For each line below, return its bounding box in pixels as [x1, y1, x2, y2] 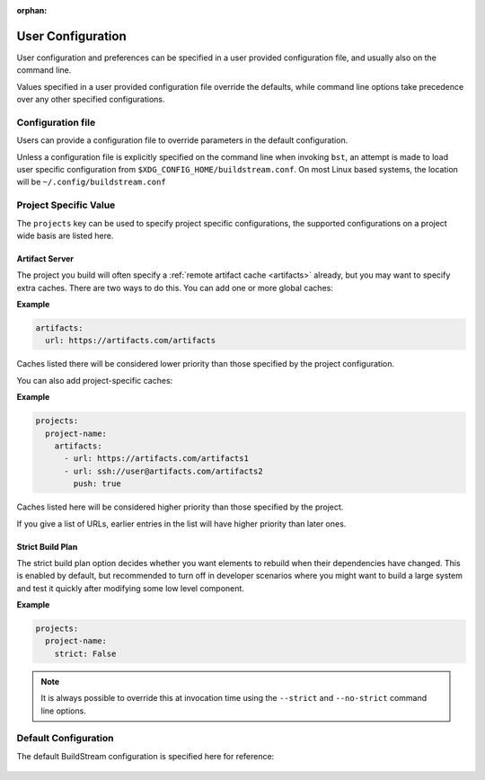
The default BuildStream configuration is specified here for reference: [16, 750, 275, 761]
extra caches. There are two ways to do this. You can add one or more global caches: [16, 282, 334, 293]
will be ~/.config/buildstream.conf [16, 176, 166, 188]
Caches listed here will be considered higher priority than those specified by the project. [16, 501, 344, 512]
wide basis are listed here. [16, 230, 114, 241]
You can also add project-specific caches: [16, 375, 173, 386]
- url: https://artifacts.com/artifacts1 [64, 454, 249, 464]
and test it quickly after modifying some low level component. [16, 582, 244, 593]
